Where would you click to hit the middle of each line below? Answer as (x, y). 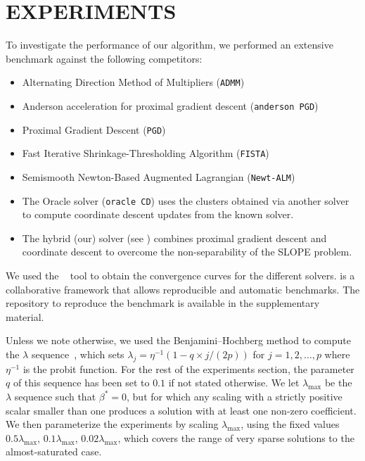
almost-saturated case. (54, 451)
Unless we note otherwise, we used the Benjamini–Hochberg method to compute (178, 340)
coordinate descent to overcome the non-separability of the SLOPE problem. (187, 252)
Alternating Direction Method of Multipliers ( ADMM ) (133, 82)
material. (25, 316)
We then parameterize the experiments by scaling (112, 424)
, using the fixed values (290, 424)
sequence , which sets (78, 354)
